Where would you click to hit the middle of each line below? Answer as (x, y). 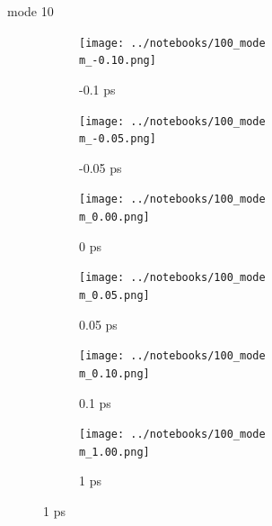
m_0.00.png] (114, 218)
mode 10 (31, 11)
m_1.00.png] (114, 452)
